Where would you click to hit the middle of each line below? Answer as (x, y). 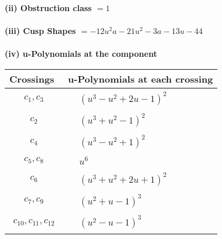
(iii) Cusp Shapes (40, 31)
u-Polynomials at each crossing (141, 78)
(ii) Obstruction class (48, 8)
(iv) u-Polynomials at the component (81, 54)
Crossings (32, 78)
